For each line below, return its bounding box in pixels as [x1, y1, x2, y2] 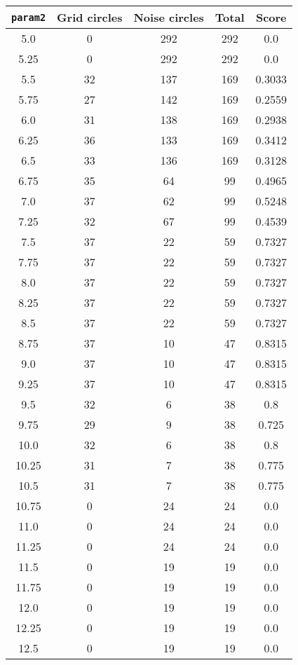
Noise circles [133, 9, 204, 25]
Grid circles [57, 9, 123, 25]
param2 [11, 11, 46, 23]
